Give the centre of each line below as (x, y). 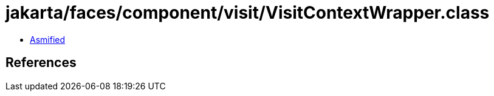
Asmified (48, 39)
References (41, 63)
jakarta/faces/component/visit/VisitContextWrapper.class (248, 13)
